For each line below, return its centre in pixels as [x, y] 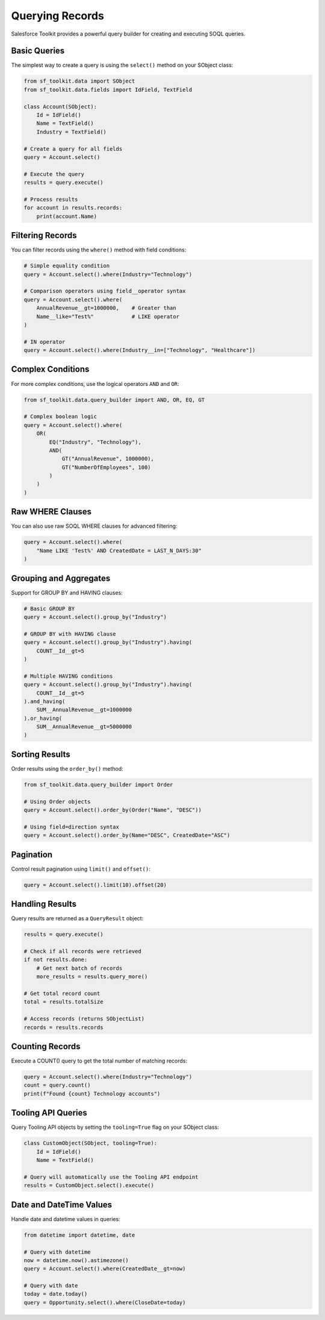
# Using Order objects [57, 801]
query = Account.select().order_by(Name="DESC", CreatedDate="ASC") [127, 835]
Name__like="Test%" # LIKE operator [108, 316]
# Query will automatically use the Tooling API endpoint [111, 1177]
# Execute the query [54, 174]
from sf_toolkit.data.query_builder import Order [98, 785]
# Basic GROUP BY [49, 608]
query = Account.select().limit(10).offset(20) [95, 885]
